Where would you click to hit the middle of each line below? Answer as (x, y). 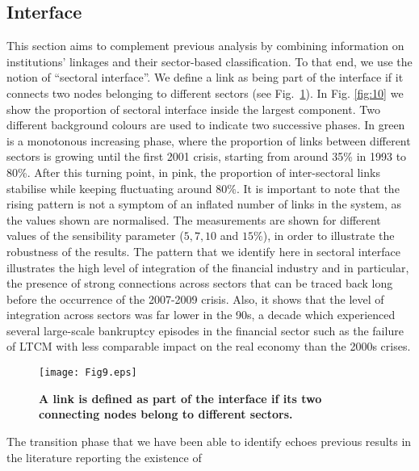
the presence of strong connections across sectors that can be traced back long (200, 283)
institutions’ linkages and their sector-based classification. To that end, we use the (209, 61)
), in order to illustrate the (329, 235)
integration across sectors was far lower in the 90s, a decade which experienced (201, 315)
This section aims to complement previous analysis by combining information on (205, 46)
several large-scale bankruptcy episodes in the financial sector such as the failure (205, 330)
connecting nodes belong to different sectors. (166, 414)
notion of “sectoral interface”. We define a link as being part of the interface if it (205, 77)
